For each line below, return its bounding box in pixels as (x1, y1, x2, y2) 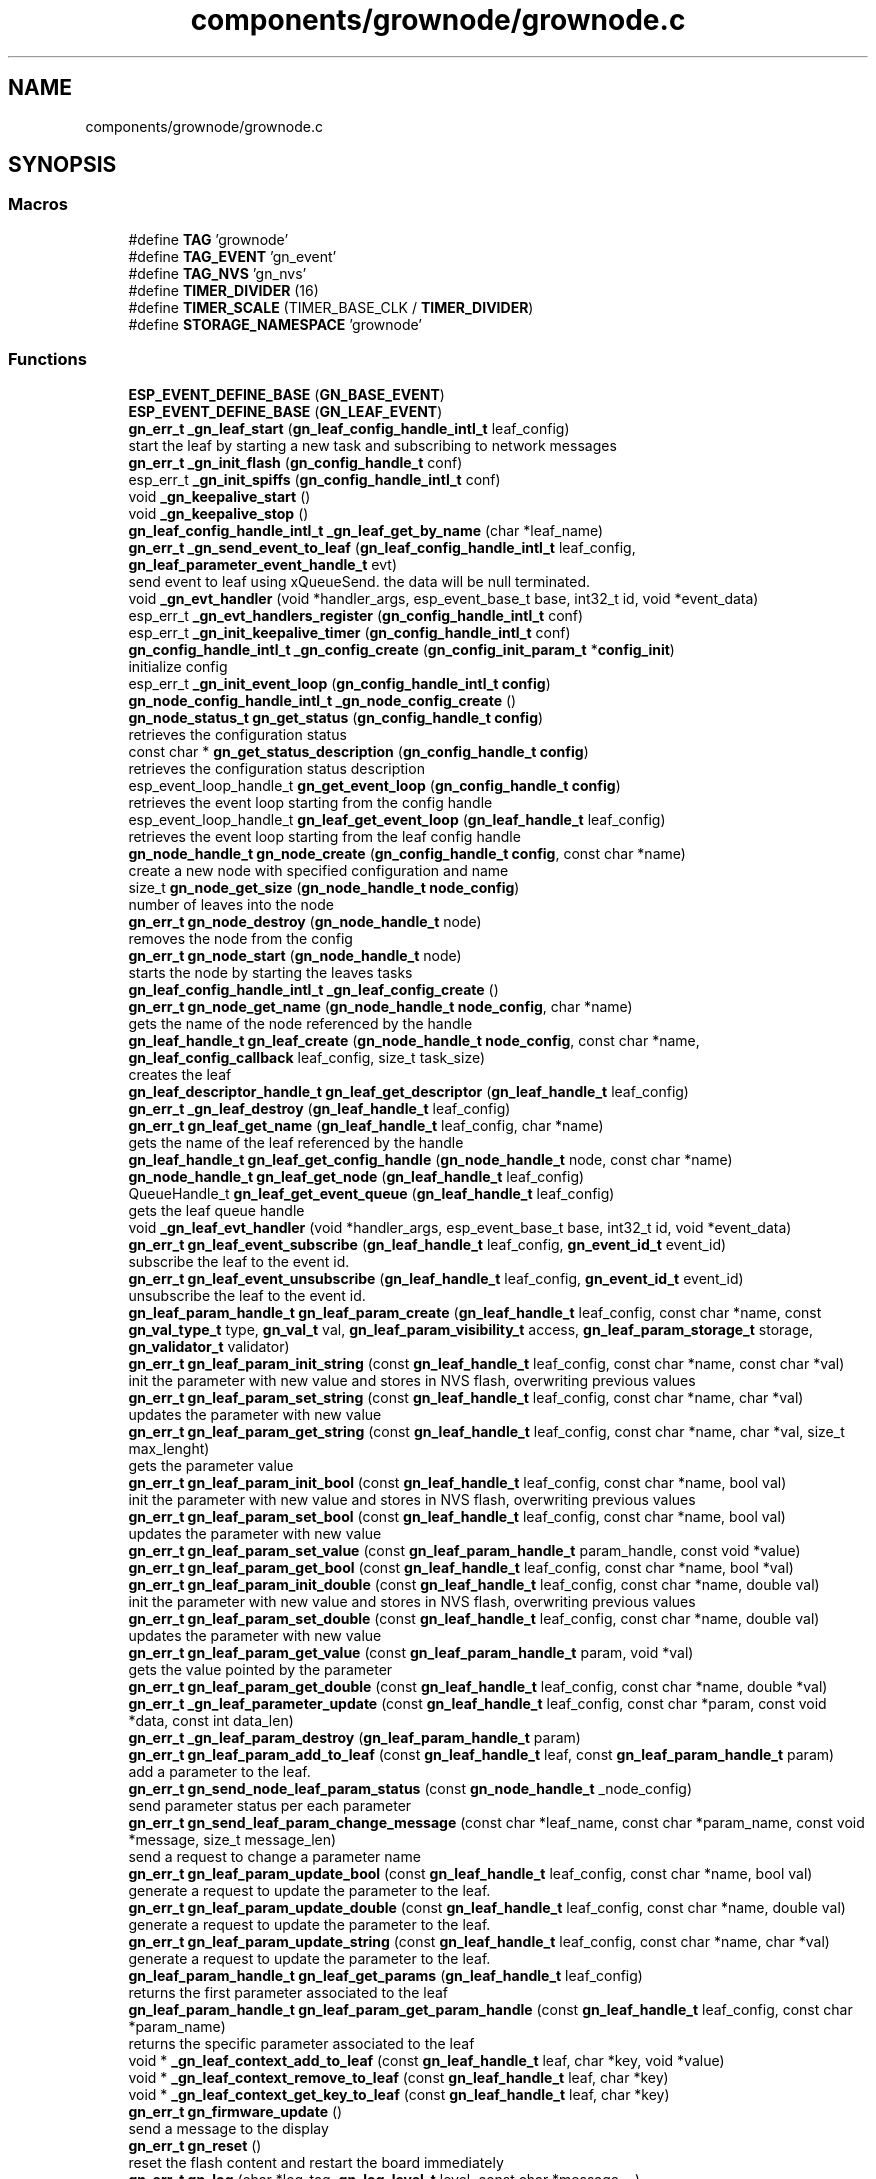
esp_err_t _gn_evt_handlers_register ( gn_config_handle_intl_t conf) (128, 606, 584, 624)
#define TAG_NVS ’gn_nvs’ (128, 264, 307, 282)
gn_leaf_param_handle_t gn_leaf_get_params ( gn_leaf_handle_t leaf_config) (128, 1966, 643, 1984)
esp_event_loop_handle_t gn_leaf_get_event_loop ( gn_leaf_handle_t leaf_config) (128, 810, 666, 828)
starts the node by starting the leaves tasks (128, 963, 413, 981)
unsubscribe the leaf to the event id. (128, 1286, 366, 1304)
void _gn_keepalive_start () (128, 487, 311, 505)
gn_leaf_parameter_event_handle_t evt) (128, 555, 397, 573)
